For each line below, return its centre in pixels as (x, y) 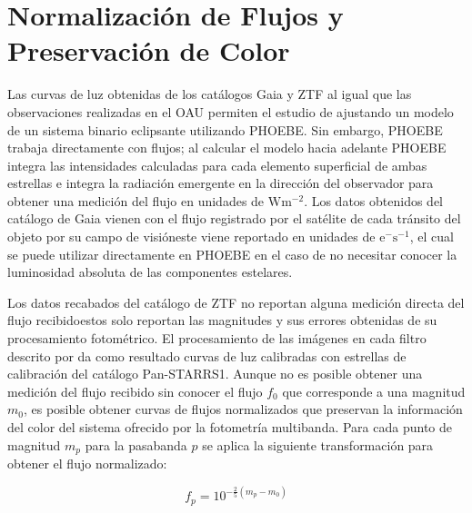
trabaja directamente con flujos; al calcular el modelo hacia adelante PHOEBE (227, 148)
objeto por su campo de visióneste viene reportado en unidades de (191, 237)
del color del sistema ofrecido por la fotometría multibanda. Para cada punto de (230, 427)
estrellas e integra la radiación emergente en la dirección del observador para (221, 183)
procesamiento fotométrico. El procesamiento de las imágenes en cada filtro (217, 338)
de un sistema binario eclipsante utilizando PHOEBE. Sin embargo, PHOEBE (225, 129)
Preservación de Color (149, 50)
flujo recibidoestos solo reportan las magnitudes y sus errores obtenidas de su (222, 320)
